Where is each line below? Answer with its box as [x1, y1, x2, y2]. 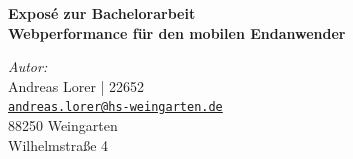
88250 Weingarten [8, 115, 118, 136]
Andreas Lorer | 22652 [8, 75, 145, 96]
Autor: [8, 56, 48, 77]
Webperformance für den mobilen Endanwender [8, 22, 346, 43]
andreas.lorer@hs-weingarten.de [8, 100, 223, 115]
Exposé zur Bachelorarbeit [8, 3, 196, 23]
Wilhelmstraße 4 [8, 134, 109, 155]
